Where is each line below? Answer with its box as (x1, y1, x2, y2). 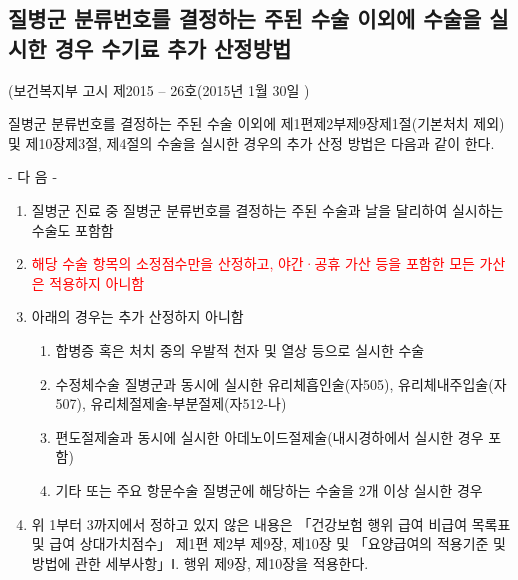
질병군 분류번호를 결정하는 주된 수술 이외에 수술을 (8, 3, 482, 34)
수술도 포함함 (31, 219, 114, 240)
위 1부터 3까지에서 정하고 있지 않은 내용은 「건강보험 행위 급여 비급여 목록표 (31, 513, 511, 534)
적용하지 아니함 (49, 272, 145, 293)
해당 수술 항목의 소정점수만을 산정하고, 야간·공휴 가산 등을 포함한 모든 (31, 253, 475, 274)
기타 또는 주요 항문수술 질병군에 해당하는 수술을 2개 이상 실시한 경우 (55, 479, 483, 500)
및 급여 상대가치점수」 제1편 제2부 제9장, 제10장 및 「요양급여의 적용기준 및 (31, 533, 506, 554)
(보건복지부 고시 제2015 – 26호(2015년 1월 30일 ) (8, 79, 310, 100)
